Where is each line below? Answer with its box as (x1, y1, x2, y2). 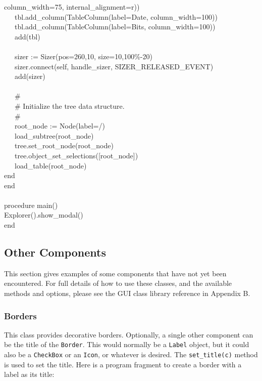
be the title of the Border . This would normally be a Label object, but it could (4, 339, 249, 350)
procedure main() (4, 199, 58, 210)
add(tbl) (14, 31, 40, 41)
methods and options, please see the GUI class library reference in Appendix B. (4, 288, 250, 299)
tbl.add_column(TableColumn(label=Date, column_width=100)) (14, 11, 218, 22)
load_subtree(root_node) (14, 130, 94, 141)
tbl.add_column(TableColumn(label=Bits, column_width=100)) (14, 21, 216, 32)
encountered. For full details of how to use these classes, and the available (4, 278, 232, 288)
